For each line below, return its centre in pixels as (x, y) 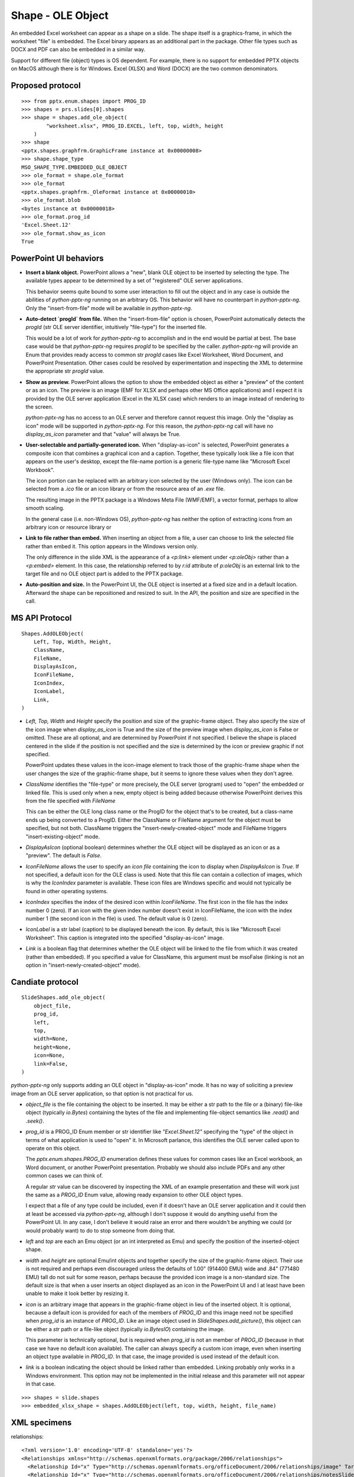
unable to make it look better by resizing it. (77, 1293)
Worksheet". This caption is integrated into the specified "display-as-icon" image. (125, 938)
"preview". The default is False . (64, 855)
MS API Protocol (41, 618)
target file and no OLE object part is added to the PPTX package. (104, 574)
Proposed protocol (46, 85)
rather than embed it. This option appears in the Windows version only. (112, 546)
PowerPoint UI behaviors (58, 258)
